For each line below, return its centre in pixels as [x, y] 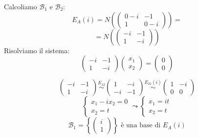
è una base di [141, 126]
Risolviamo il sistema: [37, 50]
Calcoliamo [21, 6]
